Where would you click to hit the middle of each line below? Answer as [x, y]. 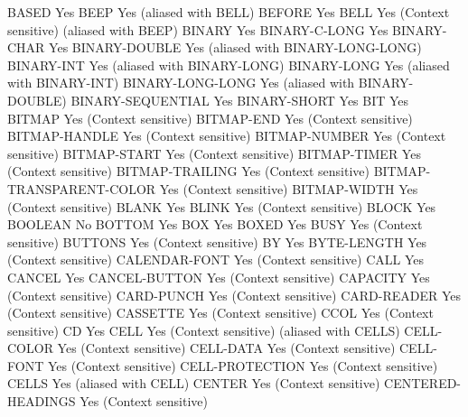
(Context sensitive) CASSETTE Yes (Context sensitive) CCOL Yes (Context [220, 313]
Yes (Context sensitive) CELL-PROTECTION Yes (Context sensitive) [243, 365]
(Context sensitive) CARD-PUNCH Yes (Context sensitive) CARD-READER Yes [234, 295]
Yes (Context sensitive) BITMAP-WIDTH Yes [289, 188]
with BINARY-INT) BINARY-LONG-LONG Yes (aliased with [181, 83]
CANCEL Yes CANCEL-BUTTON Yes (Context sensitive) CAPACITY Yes [219, 277]
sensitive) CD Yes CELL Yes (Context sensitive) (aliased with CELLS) [204, 330]
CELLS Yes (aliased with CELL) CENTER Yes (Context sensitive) [194, 383]
